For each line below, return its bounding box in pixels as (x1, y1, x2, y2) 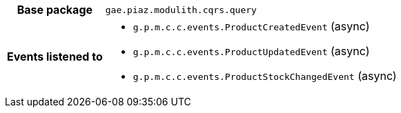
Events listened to (7, 50, 103, 63)
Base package (17, 3, 93, 17)
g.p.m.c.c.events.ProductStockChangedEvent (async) (133, 69, 397, 83)
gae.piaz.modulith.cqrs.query (105, 4, 257, 15)
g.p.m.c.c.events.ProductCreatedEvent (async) (133, 19, 370, 33)
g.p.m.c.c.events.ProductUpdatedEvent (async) (133, 44, 370, 58)
